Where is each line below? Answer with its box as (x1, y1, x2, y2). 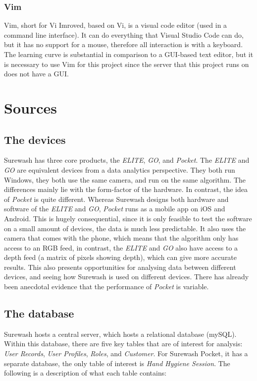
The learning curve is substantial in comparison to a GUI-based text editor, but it (4, 49, 254, 59)
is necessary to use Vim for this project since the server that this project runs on (4, 59, 249, 69)
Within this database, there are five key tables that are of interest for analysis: (4, 338, 243, 349)
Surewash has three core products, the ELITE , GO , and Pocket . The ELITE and (4, 155, 250, 165)
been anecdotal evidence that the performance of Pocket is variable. (4, 281, 209, 292)
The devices (4, 131, 66, 147)
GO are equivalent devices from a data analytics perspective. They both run (4, 164, 235, 175)
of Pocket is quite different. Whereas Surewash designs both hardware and (4, 193, 229, 204)
